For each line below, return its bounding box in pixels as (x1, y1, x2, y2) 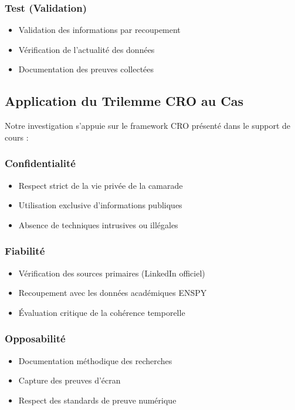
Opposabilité (5, 331, 66, 346)
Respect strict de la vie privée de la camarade (18, 179, 183, 191)
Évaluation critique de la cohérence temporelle (18, 306, 185, 318)
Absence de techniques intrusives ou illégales (18, 218, 178, 231)
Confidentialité (5, 156, 76, 171)
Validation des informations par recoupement (18, 24, 181, 36)
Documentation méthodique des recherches (18, 354, 172, 366)
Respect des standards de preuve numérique (18, 394, 177, 406)
